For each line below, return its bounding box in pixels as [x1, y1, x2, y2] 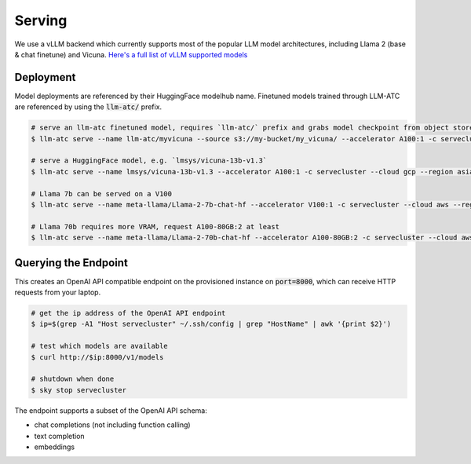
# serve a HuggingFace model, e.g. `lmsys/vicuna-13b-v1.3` [31, 156, 268, 165]
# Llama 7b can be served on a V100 [31, 189, 173, 198]
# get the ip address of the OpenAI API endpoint [31, 309, 226, 317]
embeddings [34, 442, 75, 451]
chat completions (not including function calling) [34, 420, 192, 429]
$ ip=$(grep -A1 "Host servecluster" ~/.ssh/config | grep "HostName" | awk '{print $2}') [31, 320, 392, 329]
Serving [14, 12, 68, 29]
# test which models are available [31, 342, 168, 351]
